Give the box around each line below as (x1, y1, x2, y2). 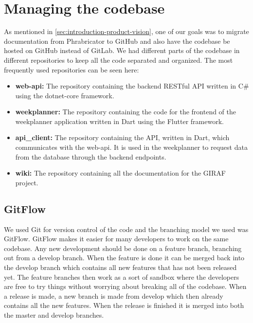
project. (15, 177, 38, 187)
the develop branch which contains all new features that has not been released (4, 262, 237, 272)
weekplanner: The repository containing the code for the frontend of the (15, 107, 236, 117)
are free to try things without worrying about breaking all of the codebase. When (4, 281, 247, 291)
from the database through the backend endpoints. (15, 151, 166, 161)
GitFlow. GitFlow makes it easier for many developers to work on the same (4, 233, 229, 244)
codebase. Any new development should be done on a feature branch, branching (4, 243, 242, 253)
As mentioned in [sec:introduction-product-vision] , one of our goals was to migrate (4, 26, 249, 36)
